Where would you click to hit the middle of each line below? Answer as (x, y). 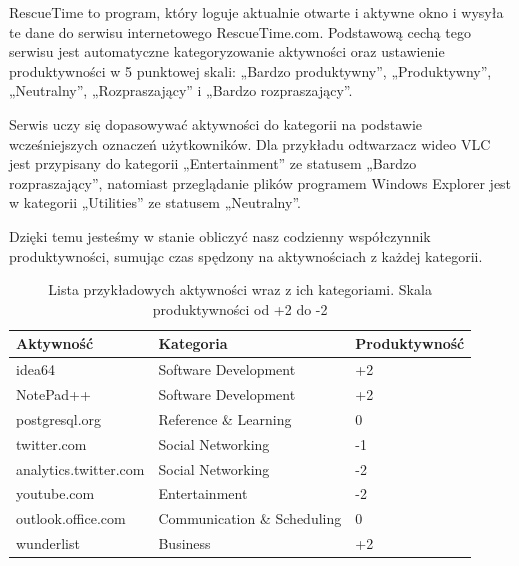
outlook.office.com (71, 518)
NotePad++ (53, 394)
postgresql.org (59, 418)
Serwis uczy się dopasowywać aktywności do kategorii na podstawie (216, 123)
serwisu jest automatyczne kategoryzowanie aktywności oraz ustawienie (227, 51)
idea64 (35, 369)
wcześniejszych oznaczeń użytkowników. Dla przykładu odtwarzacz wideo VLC (250, 143)
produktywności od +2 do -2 (240, 308)
